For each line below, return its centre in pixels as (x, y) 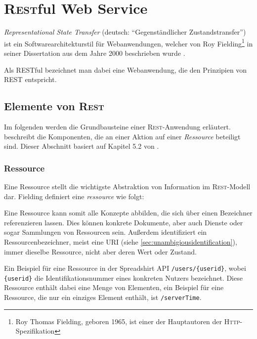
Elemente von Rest (54, 106)
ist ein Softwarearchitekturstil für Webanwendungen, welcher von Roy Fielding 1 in (128, 42)
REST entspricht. (30, 79)
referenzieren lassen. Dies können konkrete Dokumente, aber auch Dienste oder (124, 222)
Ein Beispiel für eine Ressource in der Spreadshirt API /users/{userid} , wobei (125, 268)
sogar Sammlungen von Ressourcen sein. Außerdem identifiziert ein (106, 232)
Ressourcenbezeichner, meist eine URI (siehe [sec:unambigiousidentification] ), (121, 241)
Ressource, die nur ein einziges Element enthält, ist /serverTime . (103, 297)
